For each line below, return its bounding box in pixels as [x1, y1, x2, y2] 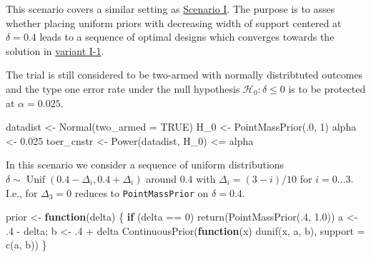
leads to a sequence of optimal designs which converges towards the [39, 29, 335, 44]
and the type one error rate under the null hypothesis [6, 81, 240, 96]
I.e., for [6, 185, 38, 200]
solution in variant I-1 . [6, 43, 104, 58]
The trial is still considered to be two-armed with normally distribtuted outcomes [6, 67, 363, 82]
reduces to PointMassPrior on [74, 185, 209, 200]
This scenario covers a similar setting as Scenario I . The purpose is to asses [6, 1, 335, 16]
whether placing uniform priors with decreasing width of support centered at [6, 15, 342, 30]
